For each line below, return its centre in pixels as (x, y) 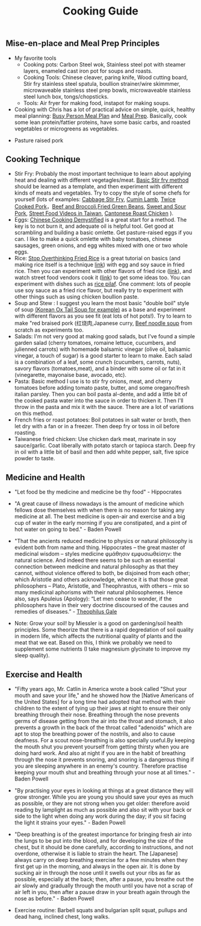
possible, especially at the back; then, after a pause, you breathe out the (104, 879)
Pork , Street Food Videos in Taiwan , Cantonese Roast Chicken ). (94, 213)
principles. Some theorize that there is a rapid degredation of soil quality (104, 630)
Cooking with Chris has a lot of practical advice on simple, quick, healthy (105, 109)
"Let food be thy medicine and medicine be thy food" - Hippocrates (98, 492)
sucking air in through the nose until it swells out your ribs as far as (97, 873)
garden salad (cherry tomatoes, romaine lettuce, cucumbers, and (95, 343)
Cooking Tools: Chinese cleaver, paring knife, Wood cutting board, (106, 77)
